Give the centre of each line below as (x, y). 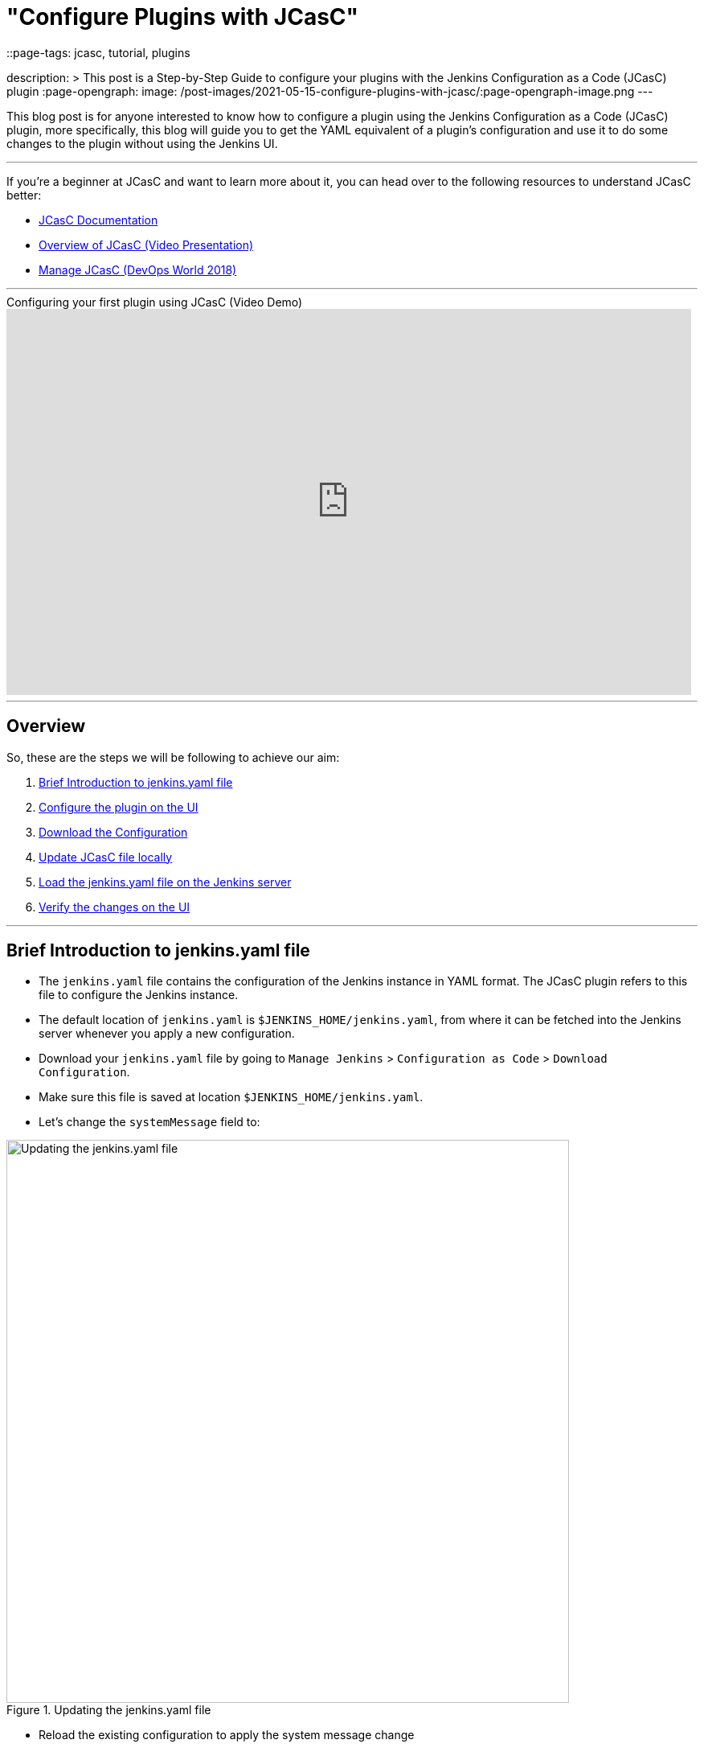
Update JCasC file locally (106, 857)
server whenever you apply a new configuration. (167, 1034)
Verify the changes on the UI (115, 907)
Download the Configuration (113, 832)
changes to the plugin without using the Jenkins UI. (142, 143)
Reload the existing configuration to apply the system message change (227, 1735)
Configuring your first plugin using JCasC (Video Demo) (155, 302)
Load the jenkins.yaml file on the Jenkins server (165, 882)
